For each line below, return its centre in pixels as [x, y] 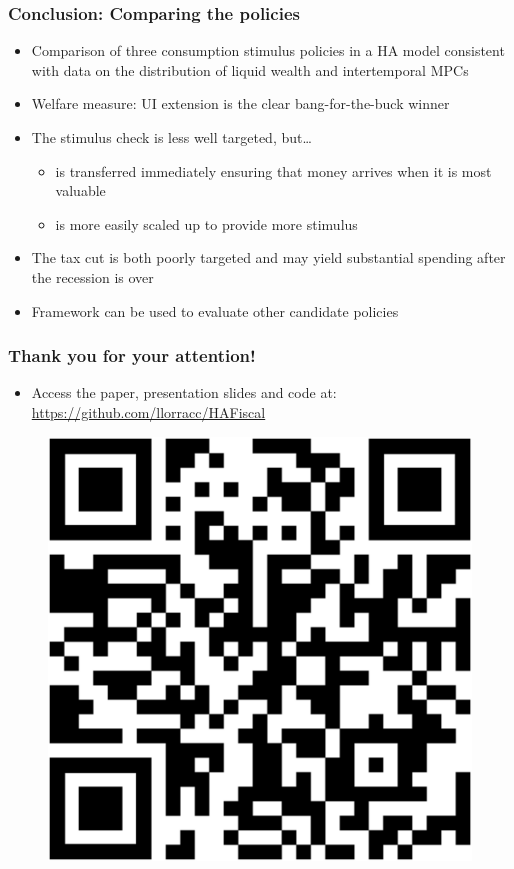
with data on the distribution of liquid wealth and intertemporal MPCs [250, 69]
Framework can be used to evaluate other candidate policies [215, 310]
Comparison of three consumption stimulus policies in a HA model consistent [268, 50]
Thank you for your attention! [132, 355]
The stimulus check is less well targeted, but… [171, 137]
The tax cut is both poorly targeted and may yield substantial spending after [268, 257]
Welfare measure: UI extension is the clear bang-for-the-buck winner [240, 103]
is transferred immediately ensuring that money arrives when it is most [273, 170]
